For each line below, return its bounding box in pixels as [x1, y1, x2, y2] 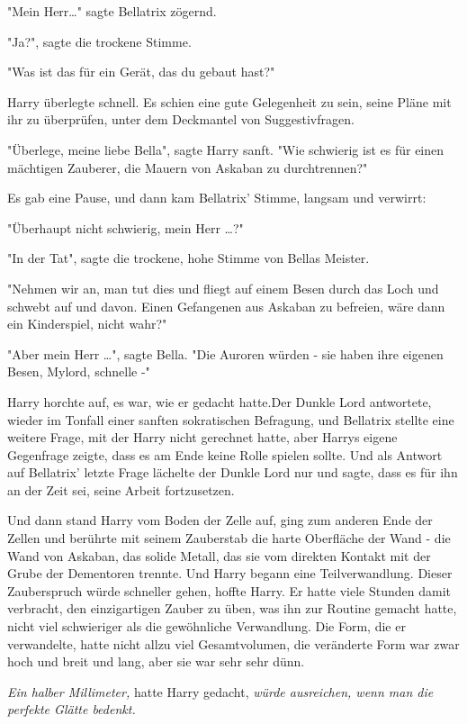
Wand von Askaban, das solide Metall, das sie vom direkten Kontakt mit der [7, 546, 431, 565]
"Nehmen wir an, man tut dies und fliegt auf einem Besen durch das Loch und [7, 278, 439, 297]
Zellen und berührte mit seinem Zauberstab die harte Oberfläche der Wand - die [7, 529, 451, 548]
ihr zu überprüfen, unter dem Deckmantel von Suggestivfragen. [7, 110, 355, 129]
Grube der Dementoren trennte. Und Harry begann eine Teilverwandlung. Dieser [7, 564, 453, 583]
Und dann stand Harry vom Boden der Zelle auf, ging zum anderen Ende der [7, 511, 433, 529]
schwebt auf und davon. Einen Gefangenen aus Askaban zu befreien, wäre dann [7, 296, 445, 315]
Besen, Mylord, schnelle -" [7, 362, 150, 381]
